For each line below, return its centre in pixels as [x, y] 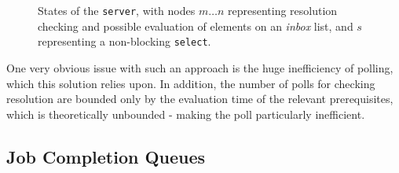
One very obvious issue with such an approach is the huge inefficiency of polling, [200, 67]
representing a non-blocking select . [124, 41]
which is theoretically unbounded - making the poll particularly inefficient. [186, 114]
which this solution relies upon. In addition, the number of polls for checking [191, 83]
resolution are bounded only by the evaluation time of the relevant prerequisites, [200, 99]
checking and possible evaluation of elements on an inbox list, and [196, 26]
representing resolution [282, 10]
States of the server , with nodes [117, 10]
